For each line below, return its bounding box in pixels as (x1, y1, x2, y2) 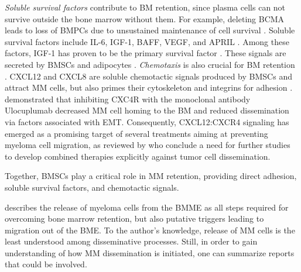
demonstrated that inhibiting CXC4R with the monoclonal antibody (5, 92, 251, 105)
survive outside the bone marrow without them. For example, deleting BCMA (5, 12, 285, 25)
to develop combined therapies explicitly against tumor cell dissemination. (5, 150, 271, 162)
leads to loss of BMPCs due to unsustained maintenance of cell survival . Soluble (5, 24, 295, 36)
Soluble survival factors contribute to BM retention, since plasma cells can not (5, 1, 286, 13)
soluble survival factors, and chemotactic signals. (5, 181, 179, 193)
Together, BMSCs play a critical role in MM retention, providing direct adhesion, (5, 170, 297, 182)
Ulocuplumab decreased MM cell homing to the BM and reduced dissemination (5, 104, 289, 116)
